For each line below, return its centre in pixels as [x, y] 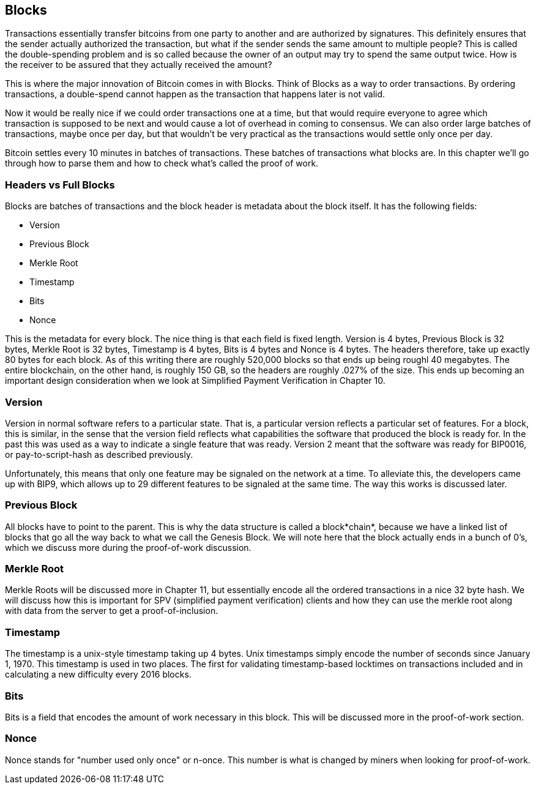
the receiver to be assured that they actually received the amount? [139, 65]
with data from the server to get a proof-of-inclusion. [112, 611]
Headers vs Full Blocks [60, 185]
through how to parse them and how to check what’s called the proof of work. [162, 163]
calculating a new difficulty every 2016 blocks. [98, 675]
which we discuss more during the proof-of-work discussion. [128, 547]
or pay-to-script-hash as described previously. [99, 454]
